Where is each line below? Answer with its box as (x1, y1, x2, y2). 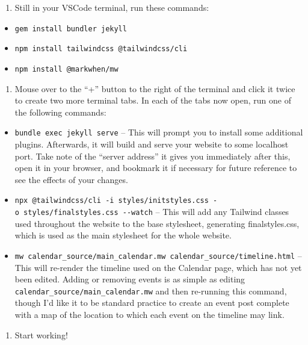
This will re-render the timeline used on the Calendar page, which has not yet (14, 261, 302, 273)
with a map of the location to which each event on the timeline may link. (14, 308, 285, 320)
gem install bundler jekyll (14, 24, 127, 33)
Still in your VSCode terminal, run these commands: (14, 1, 209, 13)
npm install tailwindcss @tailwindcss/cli (14, 45, 188, 54)
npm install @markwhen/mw (14, 64, 119, 73)
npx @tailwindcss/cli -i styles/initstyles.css (14, 196, 209, 205)
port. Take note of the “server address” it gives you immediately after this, (14, 149, 291, 162)
